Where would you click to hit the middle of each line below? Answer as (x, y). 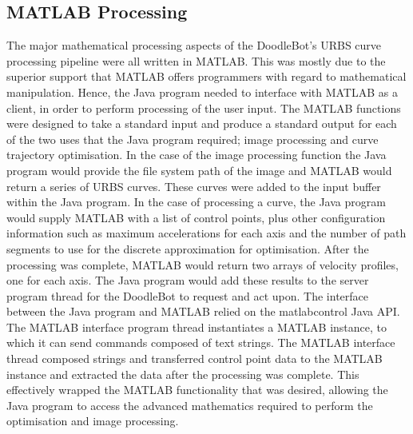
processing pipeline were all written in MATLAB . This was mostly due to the (196, 60)
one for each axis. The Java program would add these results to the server (188, 280)
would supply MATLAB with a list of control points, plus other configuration (196, 217)
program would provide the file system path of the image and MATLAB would (199, 170)
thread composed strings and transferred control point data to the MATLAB (195, 358)
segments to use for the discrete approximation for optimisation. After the (188, 248)
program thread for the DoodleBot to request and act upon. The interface (187, 295)
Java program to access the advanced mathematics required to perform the (190, 405)
